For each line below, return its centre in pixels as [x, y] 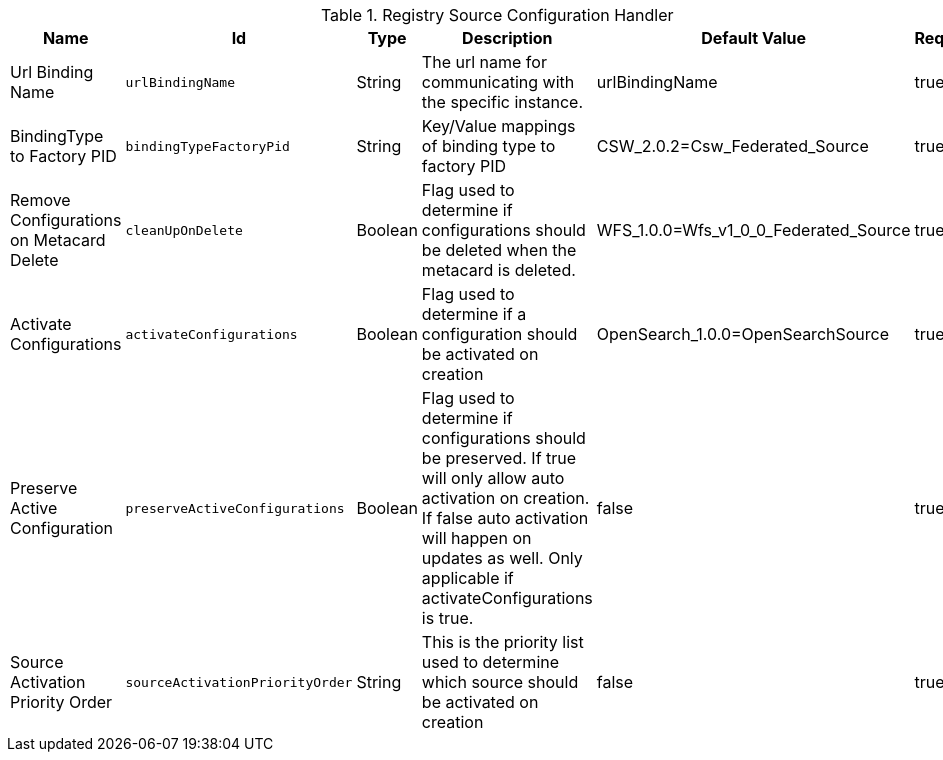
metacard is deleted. [498, 270]
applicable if [467, 578]
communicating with [498, 82]
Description [507, 38]
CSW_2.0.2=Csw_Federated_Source [732, 146]
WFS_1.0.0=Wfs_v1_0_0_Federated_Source [753, 230]
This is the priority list [502, 642]
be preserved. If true [499, 458]
